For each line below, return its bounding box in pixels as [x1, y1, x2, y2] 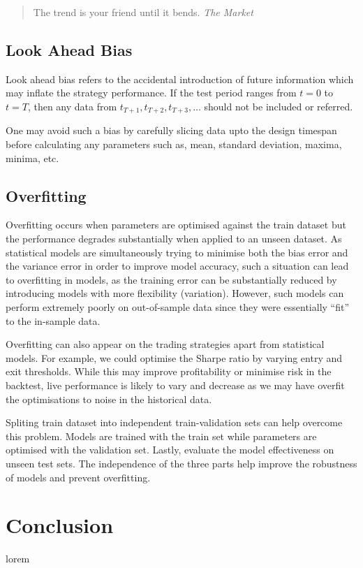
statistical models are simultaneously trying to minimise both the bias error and [6, 245, 348, 259]
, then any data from [27, 99, 117, 113]
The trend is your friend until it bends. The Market [33, 5, 253, 19]
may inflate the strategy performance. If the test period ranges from [6, 85, 297, 100]
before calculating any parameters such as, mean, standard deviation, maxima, [6, 137, 342, 152]
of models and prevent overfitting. [6, 469, 151, 484]
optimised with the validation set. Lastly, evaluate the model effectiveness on [6, 442, 334, 457]
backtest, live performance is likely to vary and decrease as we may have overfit [6, 377, 345, 392]
